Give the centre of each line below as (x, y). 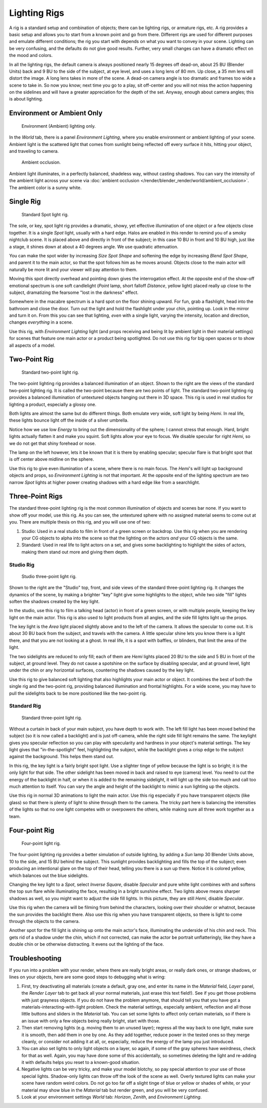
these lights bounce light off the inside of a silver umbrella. (69, 420)
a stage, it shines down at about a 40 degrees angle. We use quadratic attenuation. (94, 246)
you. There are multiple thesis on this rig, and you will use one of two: (80, 522)
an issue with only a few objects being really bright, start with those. (91, 1021)
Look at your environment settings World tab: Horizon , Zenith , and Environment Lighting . (112, 1097)
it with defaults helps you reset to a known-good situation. (81, 1062)
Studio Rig (22, 565)
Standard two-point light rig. (50, 372)
